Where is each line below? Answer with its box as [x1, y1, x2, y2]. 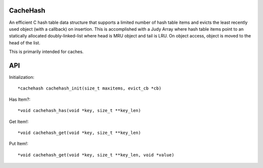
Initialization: [9, 74, 35, 80]
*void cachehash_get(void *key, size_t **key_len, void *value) [18, 152, 175, 158]
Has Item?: [9, 96, 31, 102]
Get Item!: [9, 118, 29, 124]
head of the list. [9, 39, 41, 46]
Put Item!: [9, 141, 29, 147]
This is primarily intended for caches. [9, 49, 84, 55]
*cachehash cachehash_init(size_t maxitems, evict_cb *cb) [18, 86, 162, 91]
